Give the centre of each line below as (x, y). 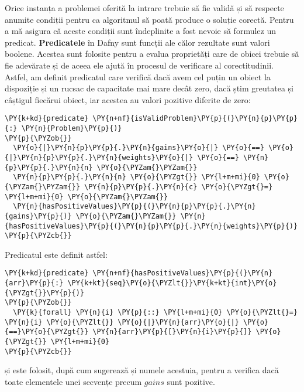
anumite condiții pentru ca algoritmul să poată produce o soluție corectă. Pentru (149, 19)
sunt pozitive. (191, 381)
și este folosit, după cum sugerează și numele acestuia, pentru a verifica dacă (142, 370)
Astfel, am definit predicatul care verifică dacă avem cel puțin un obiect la (138, 76)
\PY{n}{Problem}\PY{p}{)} (72, 128)
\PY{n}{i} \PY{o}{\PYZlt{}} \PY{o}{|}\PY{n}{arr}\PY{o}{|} (122, 322)
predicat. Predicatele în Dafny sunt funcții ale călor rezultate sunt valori (137, 42)
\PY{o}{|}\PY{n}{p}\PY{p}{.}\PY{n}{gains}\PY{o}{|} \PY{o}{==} (139, 148)
